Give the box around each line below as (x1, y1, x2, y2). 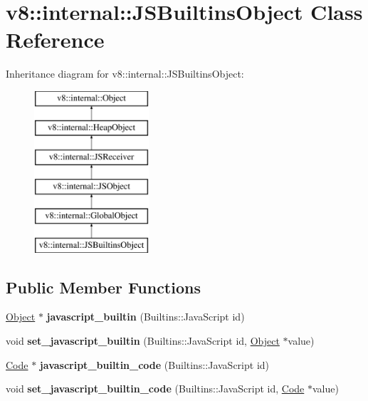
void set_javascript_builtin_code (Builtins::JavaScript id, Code (6, 381, 305, 396)
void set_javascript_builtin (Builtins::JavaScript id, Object (6, 333, 280, 348)
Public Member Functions (6, 276, 201, 298)
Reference (6, 25, 105, 54)
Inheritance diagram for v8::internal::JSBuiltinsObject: (6, 66, 244, 81)
